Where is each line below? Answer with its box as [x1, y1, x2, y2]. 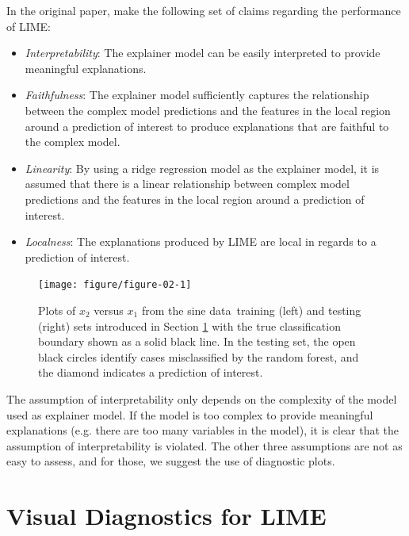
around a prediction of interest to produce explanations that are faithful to [25, 117, 389, 134]
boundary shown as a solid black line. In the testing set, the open [38, 333, 356, 350]
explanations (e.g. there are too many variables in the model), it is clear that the [6, 422, 399, 438]
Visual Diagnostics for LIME [6, 500, 327, 532]
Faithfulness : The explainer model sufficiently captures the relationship [25, 86, 369, 103]
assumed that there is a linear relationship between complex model [25, 175, 350, 192]
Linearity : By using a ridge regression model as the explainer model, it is [25, 159, 380, 176]
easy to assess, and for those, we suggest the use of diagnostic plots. [6, 453, 335, 469]
